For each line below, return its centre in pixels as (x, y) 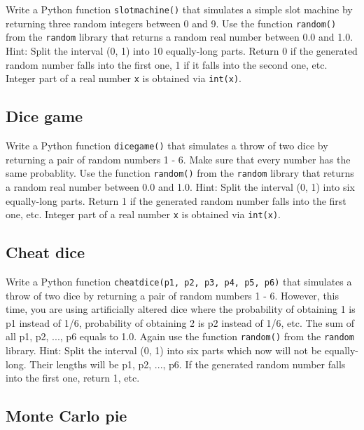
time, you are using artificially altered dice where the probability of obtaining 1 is (181, 309)
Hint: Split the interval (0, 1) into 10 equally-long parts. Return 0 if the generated (182, 50)
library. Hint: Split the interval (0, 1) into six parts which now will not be (164, 350)
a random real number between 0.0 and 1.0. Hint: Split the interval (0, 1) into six (180, 186)
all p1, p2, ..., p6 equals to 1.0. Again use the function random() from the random (180, 336)
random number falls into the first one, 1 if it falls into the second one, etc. (167, 64)
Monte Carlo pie (66, 416)
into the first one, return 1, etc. (73, 378)
